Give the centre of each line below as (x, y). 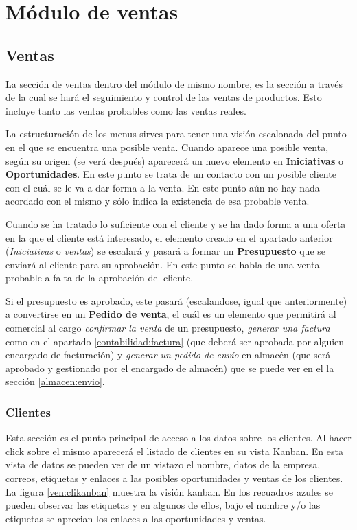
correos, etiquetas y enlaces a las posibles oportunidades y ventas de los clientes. (174, 478)
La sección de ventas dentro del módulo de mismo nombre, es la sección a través (174, 83)
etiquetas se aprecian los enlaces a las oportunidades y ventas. (136, 518)
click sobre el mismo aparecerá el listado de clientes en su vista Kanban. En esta (174, 451)
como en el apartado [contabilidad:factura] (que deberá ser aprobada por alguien (175, 341)
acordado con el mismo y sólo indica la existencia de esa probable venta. (158, 201)
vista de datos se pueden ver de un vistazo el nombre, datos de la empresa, (163, 464)
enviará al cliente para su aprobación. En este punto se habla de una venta (163, 264)
